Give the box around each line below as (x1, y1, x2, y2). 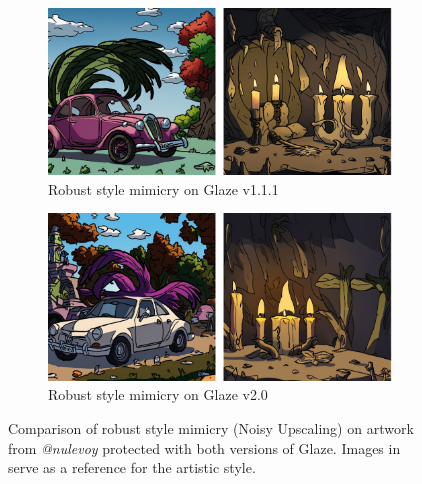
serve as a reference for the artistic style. (8, 457, 256, 478)
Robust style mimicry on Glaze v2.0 (48, 384, 268, 405)
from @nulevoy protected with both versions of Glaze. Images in (8, 437, 401, 458)
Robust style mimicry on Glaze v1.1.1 (48, 178, 279, 199)
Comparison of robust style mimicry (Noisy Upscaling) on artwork (8, 417, 414, 438)
